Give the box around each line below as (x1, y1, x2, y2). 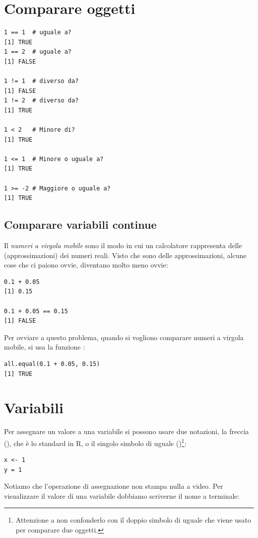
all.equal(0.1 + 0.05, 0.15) (4, 360, 100, 367)
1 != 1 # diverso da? (4, 78, 79, 85)
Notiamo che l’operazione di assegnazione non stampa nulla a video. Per (4, 481, 223, 491)
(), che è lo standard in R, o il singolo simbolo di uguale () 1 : (4, 436, 187, 448)
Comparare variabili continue (4, 217, 157, 232)
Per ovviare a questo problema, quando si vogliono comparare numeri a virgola (4, 332, 244, 342)
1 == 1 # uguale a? (4, 29, 72, 36)
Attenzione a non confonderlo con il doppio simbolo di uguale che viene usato (15, 515, 252, 525)
